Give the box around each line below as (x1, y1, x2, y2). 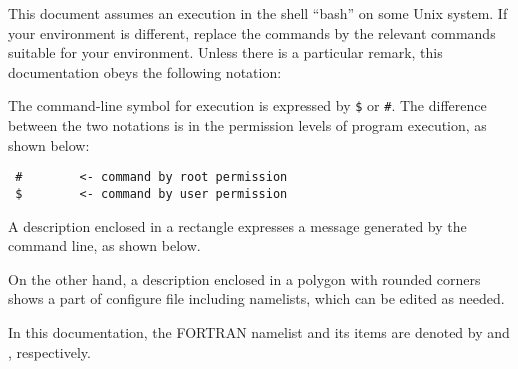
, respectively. (8, 341, 91, 362)
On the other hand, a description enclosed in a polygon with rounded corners (8, 268, 481, 289)
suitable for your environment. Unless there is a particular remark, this (8, 42, 443, 63)
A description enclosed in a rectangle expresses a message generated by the (8, 215, 467, 236)
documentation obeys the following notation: (8, 61, 282, 82)
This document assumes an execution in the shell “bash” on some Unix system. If (8, 3, 508, 23)
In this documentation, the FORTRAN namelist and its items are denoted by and (8, 321, 510, 342)
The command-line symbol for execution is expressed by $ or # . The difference (8, 95, 487, 116)
